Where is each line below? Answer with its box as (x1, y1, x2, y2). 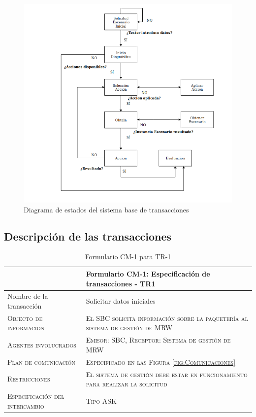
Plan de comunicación (7, 356, 75, 367)
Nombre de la (7, 291, 48, 301)
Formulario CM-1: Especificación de (86, 268, 210, 278)
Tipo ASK (86, 395, 117, 406)
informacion (7, 322, 44, 333)
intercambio (7, 400, 44, 411)
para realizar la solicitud (86, 379, 167, 389)
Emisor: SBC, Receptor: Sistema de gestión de (86, 335, 231, 345)
